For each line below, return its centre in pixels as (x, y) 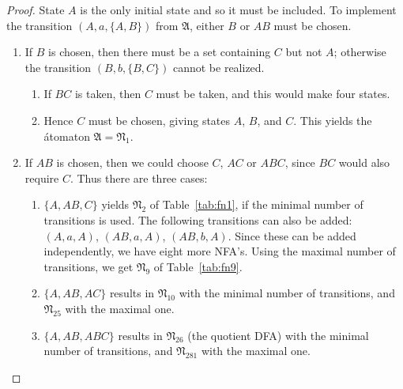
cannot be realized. (218, 67)
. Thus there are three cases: (139, 178)
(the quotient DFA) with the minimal (278, 335)
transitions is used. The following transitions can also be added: (198, 219)
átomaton (67, 136)
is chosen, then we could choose (132, 162)
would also (364, 162)
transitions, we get (89, 266)
